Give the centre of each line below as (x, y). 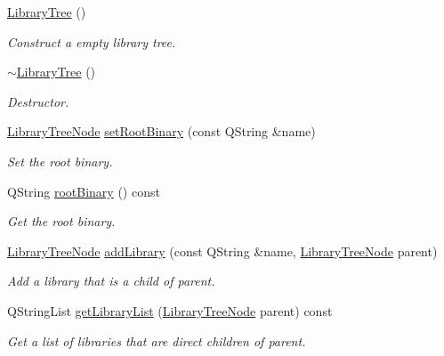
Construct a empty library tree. (92, 41)
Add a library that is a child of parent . (111, 281)
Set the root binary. (60, 161)
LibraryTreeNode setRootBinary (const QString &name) (161, 131)
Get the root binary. (61, 221)
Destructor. (38, 101)
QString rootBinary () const (84, 191)
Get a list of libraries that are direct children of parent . (157, 340)
